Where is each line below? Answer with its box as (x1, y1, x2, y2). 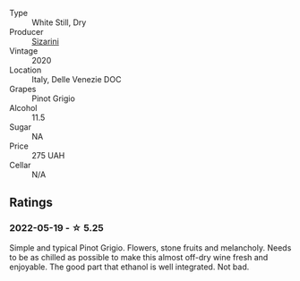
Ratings (9, 195, 54, 210)
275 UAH (31, 150, 65, 160)
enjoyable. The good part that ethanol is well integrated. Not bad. (9, 261, 250, 272)
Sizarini (31, 36, 60, 47)
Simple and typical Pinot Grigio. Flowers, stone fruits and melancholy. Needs (9, 242, 292, 253)
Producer (9, 27, 44, 37)
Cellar (9, 160, 31, 170)
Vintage (9, 46, 39, 56)
